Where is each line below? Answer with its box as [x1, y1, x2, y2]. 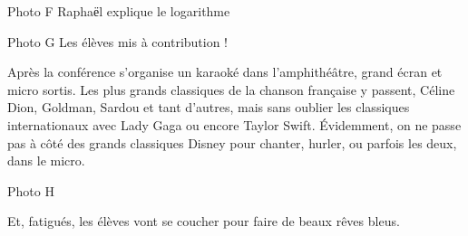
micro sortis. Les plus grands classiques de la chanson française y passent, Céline [7, 80, 455, 99]
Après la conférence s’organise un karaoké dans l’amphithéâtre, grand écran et [7, 62, 443, 81]
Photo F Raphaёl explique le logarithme [7, 2, 230, 20]
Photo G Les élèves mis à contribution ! [7, 32, 229, 51]
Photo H [7, 181, 54, 200]
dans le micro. [7, 151, 85, 170]
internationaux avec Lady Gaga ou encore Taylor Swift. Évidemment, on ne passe [7, 115, 462, 134]
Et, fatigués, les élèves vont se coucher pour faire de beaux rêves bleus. [7, 212, 400, 231]
